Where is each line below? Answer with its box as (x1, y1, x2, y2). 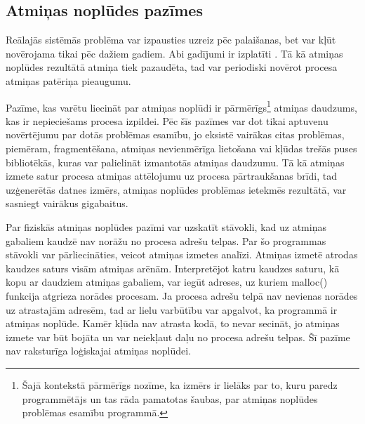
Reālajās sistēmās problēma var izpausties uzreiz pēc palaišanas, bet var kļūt (6, 32, 336, 47)
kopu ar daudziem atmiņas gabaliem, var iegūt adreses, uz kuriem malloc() (6, 274, 328, 289)
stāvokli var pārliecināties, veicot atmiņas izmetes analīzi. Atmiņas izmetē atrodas (6, 247, 358, 262)
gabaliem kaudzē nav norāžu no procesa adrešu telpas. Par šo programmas (6, 233, 326, 248)
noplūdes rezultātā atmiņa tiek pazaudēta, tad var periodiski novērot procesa (6, 60, 338, 74)
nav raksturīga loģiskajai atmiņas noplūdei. (6, 343, 192, 358)
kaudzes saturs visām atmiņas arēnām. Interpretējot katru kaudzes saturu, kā (6, 260, 340, 275)
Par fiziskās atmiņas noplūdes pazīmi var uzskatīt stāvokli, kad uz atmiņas (6, 219, 326, 234)
